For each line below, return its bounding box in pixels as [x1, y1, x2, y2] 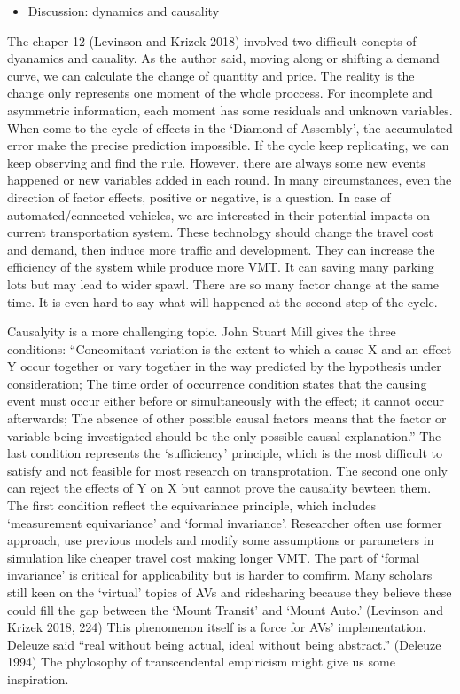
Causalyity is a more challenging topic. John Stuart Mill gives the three [7, 322, 396, 341]
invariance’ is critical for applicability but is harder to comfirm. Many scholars [7, 565, 433, 584]
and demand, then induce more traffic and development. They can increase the [7, 240, 435, 258]
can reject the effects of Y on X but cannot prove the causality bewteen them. [7, 478, 432, 497]
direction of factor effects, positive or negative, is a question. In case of [7, 187, 391, 206]
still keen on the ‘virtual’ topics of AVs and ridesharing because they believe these [7, 583, 452, 601]
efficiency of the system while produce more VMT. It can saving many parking [7, 257, 434, 276]
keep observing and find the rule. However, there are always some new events [7, 153, 425, 171]
